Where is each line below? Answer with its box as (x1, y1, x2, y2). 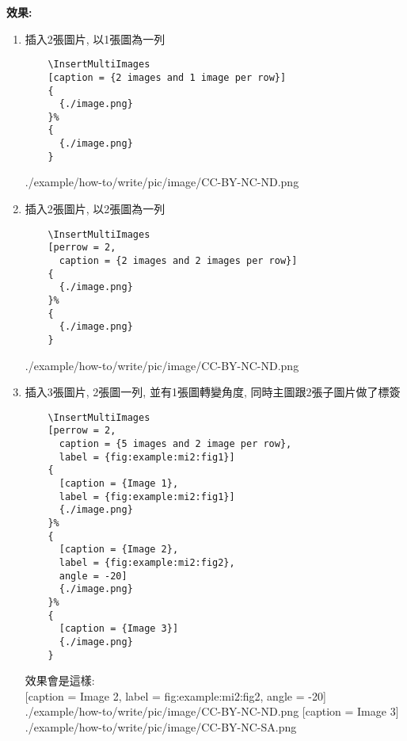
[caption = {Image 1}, (59, 478, 179, 489)
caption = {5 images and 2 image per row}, (59, 438, 292, 450)
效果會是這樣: (25, 672, 95, 689)
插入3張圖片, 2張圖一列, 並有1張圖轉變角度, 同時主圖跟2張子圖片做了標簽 (25, 384, 401, 400)
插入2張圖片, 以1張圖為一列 (25, 30, 165, 47)
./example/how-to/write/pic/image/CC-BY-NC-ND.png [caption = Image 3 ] (25, 703, 399, 720)
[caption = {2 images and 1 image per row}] (48, 71, 287, 83)
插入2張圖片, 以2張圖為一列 (25, 201, 165, 217)
